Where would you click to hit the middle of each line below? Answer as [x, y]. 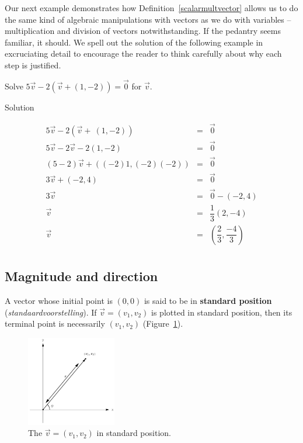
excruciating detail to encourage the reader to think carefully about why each [143, 53]
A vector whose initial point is [59, 300]
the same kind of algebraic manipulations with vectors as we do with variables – [148, 19]
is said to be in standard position [208, 300]
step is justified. [33, 65]
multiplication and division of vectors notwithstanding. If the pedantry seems [143, 31]
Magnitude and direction [81, 276]
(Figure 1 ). [163, 323]
